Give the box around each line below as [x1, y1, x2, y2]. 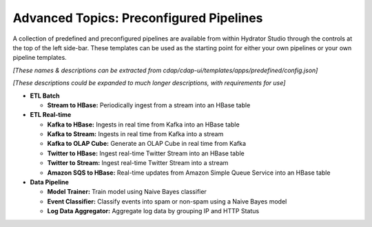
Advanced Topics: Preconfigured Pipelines [12, 10, 263, 25]
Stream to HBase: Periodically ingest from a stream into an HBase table [47, 100, 251, 109]
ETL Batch [30, 91, 60, 100]
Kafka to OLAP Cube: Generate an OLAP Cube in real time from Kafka [47, 140, 247, 148]
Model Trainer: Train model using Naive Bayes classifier [47, 188, 207, 196]
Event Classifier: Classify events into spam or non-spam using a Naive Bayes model [47, 197, 287, 206]
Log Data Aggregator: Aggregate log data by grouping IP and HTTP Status [47, 207, 260, 215]
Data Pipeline [30, 178, 69, 186]
